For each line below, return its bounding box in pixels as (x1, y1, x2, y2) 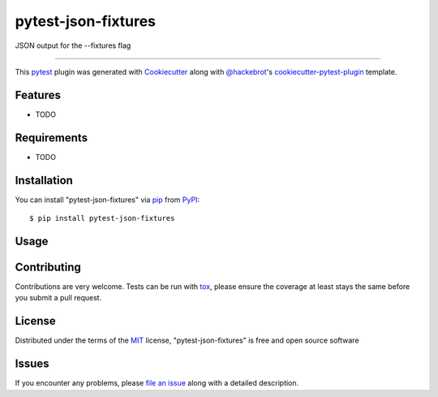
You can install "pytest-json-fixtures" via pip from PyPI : (15, 195, 200, 205)
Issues (15, 357, 49, 371)
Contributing (15, 260, 81, 274)
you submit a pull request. (15, 293, 102, 303)
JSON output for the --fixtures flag (15, 41, 131, 50)
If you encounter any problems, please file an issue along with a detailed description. (15, 378, 299, 388)
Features (15, 88, 61, 101)
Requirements (15, 131, 88, 145)
